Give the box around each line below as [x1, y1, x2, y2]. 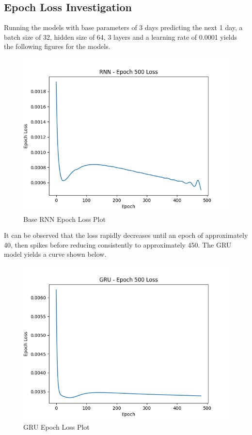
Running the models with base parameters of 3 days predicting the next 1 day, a [4, 22, 243, 32]
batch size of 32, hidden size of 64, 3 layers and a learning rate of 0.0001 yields [4, 31, 237, 42]
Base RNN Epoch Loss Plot [23, 214, 106, 224]
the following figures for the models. [4, 41, 110, 51]
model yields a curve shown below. [4, 249, 107, 259]
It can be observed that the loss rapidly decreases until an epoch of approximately [4, 230, 248, 240]
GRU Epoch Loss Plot [23, 421, 90, 432]
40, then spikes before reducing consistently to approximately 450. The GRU [4, 239, 232, 249]
